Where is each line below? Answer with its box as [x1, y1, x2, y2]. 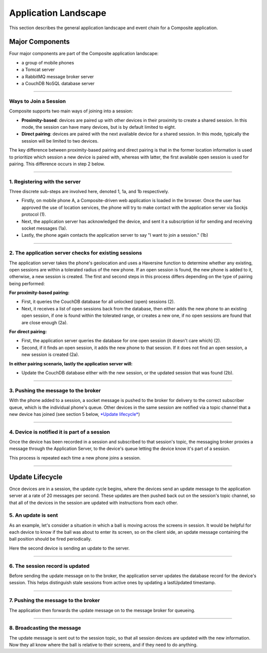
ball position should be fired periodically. [9, 536, 92, 542]
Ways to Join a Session [9, 98, 66, 104]
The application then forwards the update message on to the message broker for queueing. [9, 607, 195, 613]
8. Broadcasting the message [9, 624, 81, 631]
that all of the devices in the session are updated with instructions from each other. [9, 500, 178, 505]
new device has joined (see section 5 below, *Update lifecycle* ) [9, 411, 140, 417]
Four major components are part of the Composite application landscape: [9, 50, 159, 56]
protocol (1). [21, 211, 46, 217]
